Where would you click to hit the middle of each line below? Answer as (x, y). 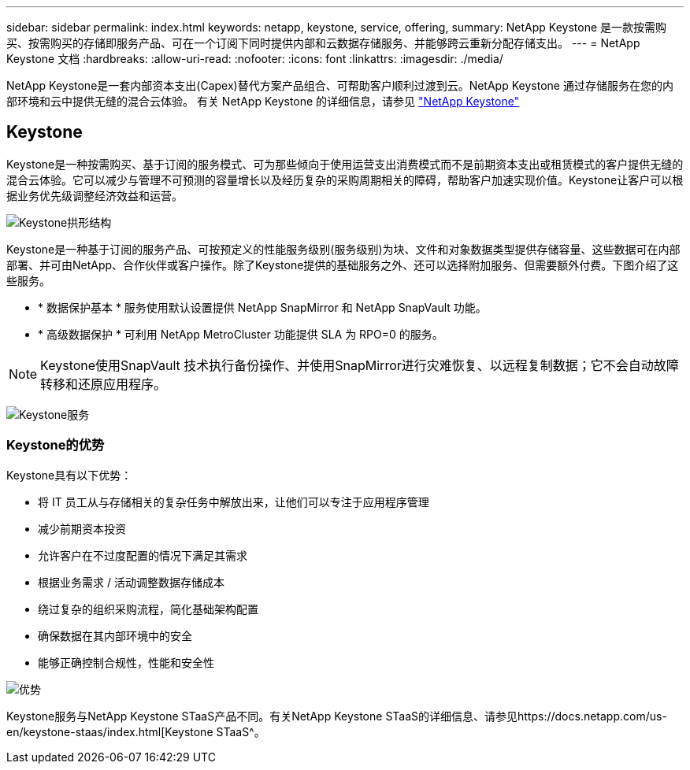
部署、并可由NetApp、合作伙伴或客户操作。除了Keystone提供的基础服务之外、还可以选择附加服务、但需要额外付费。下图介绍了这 (343, 265)
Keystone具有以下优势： (69, 475)
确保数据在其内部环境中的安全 (115, 635)
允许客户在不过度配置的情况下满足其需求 (143, 555)
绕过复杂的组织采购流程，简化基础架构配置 (148, 609)
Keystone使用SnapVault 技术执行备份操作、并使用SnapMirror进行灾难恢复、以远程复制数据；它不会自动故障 (360, 365)
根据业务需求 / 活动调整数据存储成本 (131, 582)
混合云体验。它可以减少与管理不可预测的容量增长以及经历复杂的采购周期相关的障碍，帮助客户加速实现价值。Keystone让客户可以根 (345, 180)
